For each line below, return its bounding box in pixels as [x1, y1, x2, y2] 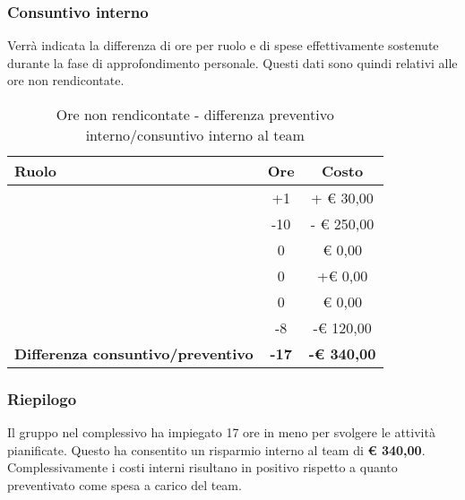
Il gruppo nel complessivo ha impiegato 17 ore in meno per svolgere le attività [7, 423, 435, 442]
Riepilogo [7, 387, 77, 409]
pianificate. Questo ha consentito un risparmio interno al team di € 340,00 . [7, 440, 426, 459]
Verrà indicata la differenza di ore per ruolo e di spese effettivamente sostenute [7, 36, 439, 55]
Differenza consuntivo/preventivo [14, 343, 254, 364]
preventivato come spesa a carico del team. [7, 476, 242, 494]
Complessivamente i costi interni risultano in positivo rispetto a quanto [7, 458, 398, 477]
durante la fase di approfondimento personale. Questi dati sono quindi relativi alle [7, 53, 458, 72]
